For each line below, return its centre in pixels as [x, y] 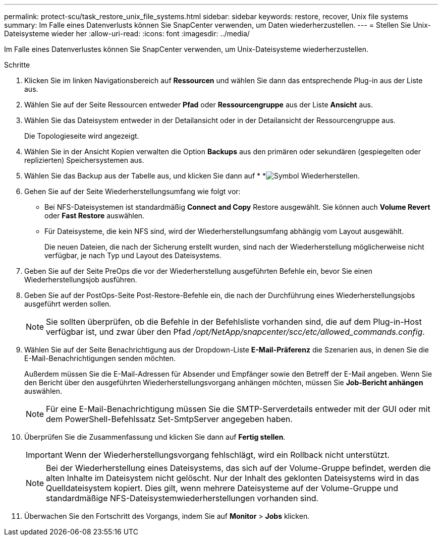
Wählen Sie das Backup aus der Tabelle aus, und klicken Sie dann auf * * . [192, 176]
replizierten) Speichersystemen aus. [84, 160]
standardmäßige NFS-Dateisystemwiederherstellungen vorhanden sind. [182, 498]
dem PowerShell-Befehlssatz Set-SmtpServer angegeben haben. [169, 419]
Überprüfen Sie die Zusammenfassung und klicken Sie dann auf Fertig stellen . [155, 437]
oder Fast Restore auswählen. [95, 216]
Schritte [17, 65]
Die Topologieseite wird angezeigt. [82, 136]
